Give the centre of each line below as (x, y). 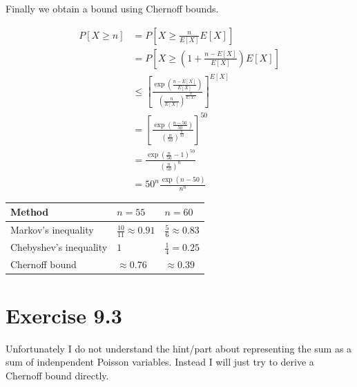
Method (30, 212)
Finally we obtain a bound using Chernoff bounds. (112, 8)
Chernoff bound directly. (57, 375)
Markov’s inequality (52, 230)
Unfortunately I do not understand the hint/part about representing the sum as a (179, 348)
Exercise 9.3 (64, 315)
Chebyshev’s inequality (59, 247)
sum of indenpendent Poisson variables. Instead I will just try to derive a (160, 362)
